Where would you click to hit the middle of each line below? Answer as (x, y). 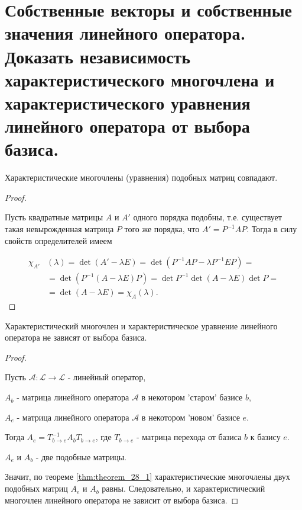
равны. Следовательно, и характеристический (184, 488)
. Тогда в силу (272, 229)
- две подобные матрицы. (81, 456)
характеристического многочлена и (140, 79)
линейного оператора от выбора (127, 126)
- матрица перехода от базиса (189, 437)
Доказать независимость (98, 56)
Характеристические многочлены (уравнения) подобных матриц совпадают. (141, 177)
